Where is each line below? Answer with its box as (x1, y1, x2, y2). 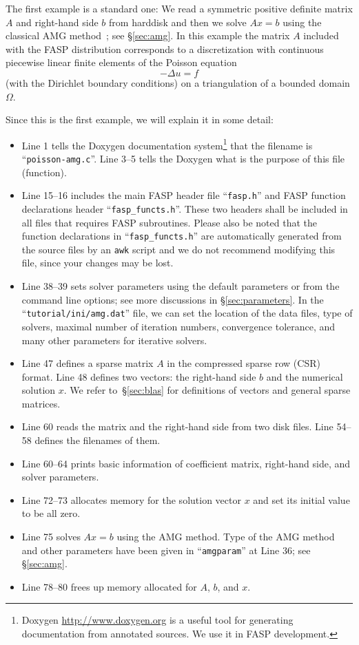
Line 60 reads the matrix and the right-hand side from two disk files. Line (21, 419, 334, 434)
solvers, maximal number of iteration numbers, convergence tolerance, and (21, 319, 336, 333)
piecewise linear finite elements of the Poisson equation (6, 55, 237, 70)
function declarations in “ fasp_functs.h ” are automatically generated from (21, 229, 342, 243)
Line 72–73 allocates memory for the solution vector (21, 492, 241, 507)
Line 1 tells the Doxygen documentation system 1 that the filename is (21, 136, 313, 152)
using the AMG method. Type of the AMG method (116, 529, 335, 544)
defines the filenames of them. (34, 433, 161, 447)
